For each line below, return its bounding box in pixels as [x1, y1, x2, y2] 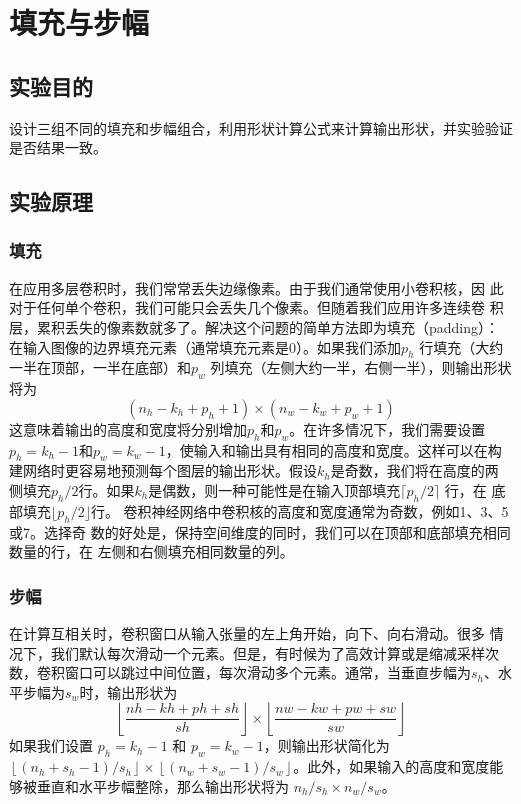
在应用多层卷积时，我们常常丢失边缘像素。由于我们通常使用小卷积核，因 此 [9, 277, 504, 298]
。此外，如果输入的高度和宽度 [293, 756, 490, 777]
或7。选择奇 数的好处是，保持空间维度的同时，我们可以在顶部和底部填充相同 [9, 521, 511, 542]
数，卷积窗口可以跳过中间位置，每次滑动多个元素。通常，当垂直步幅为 [9, 662, 471, 683]
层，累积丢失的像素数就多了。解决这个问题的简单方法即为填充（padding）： [9, 316, 500, 337]
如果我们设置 [9, 735, 93, 756]
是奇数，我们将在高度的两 [330, 460, 499, 481]
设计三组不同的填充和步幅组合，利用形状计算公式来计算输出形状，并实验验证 [9, 117, 513, 138]
